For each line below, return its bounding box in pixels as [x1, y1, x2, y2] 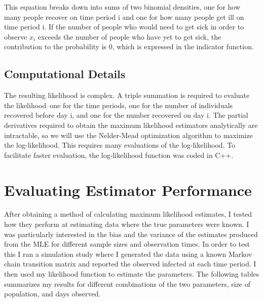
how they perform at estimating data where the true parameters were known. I [4, 219, 249, 229]
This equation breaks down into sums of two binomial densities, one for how [4, 2, 241, 12]
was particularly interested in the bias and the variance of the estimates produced [4, 228, 258, 239]
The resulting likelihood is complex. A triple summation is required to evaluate [4, 90, 250, 100]
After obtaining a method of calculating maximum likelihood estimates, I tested [4, 209, 252, 219]
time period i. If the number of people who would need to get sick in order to [4, 21, 244, 32]
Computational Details [4, 66, 126, 82]
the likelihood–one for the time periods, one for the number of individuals [4, 99, 233, 110]
